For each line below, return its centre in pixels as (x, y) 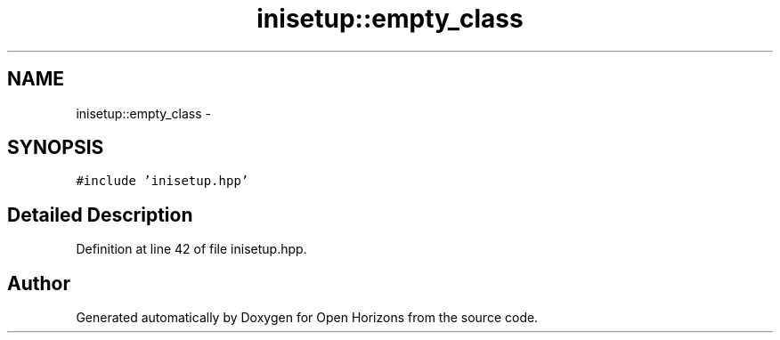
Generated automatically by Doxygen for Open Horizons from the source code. (307, 318)
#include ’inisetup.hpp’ (162, 181)
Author (39, 283)
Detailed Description (100, 215)
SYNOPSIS (56, 148)
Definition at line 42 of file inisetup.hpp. (191, 249)
